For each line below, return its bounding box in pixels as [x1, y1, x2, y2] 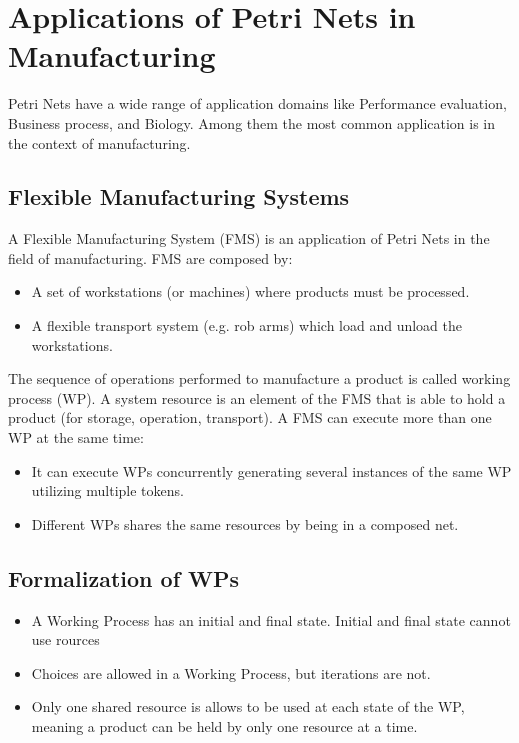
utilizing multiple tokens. [31, 480, 184, 501]
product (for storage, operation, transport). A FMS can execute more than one [8, 407, 492, 428]
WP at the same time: [8, 427, 144, 448]
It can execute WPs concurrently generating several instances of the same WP [31, 460, 512, 481]
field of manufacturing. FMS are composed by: [8, 247, 293, 268]
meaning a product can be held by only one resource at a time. [31, 716, 418, 736]
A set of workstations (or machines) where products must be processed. [31, 281, 470, 302]
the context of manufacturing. [8, 132, 191, 153]
